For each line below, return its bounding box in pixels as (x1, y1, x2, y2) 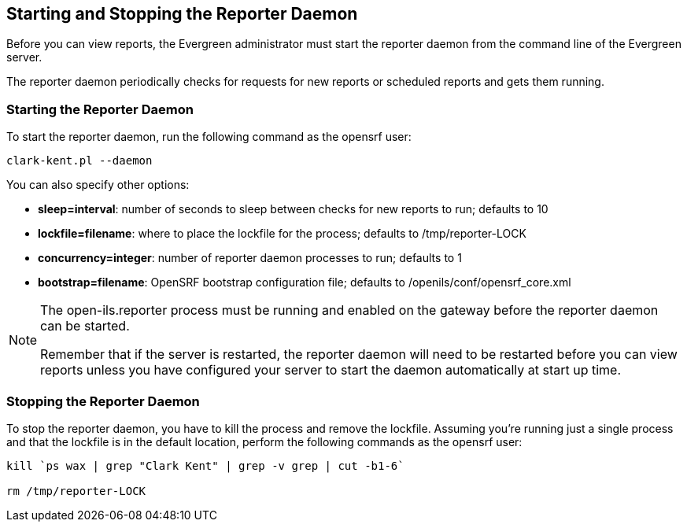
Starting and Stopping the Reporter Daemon (6, 4, 358, 24)
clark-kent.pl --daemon (6, 154, 153, 168)
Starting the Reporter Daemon (6, 101, 194, 117)
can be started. (40, 318, 130, 334)
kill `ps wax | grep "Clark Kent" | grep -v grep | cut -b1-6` (6, 459, 404, 472)
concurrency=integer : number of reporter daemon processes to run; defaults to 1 (38, 251, 462, 265)
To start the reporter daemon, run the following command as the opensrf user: (6, 130, 412, 144)
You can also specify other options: (6, 178, 190, 192)
